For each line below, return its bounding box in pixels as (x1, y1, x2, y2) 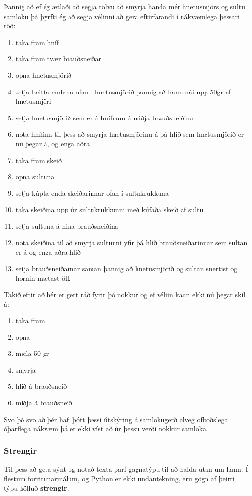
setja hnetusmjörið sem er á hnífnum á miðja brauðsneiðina (15, 112, 194, 122)
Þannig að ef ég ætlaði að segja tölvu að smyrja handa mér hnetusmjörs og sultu (4, 1, 246, 11)
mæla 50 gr (15, 348, 49, 358)
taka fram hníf (15, 37, 59, 47)
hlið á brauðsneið (15, 381, 67, 391)
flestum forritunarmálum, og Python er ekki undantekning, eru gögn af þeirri (4, 473, 235, 483)
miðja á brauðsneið (15, 398, 72, 408)
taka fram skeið (15, 155, 62, 165)
